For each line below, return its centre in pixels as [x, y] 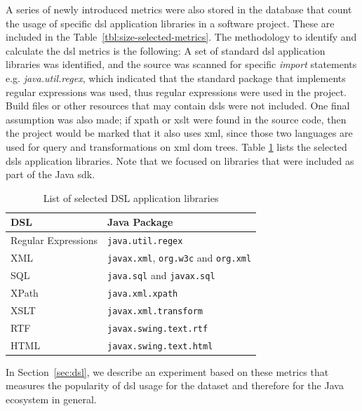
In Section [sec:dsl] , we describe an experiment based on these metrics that [167, 371]
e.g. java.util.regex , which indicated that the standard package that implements [176, 78]
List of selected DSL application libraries [131, 197]
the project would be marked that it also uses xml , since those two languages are [179, 133]
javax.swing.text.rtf [157, 329]
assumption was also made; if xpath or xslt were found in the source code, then [176, 119]
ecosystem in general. [51, 399]
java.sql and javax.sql [161, 275]
